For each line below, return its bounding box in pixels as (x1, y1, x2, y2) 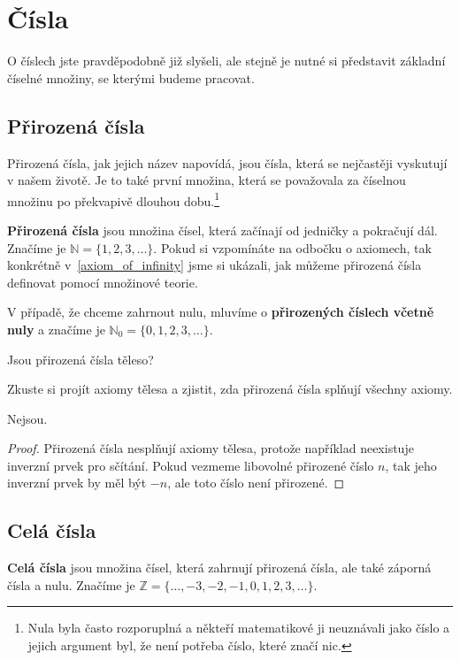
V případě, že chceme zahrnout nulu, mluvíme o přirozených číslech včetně (7, 303, 434, 321)
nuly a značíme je (7, 319, 105, 338)
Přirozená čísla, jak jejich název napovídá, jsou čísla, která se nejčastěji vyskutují (7, 153, 448, 172)
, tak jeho (385, 456, 437, 474)
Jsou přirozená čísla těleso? (7, 349, 154, 368)
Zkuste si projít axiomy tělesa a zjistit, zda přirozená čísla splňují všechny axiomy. (7, 380, 453, 398)
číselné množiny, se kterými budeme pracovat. (7, 68, 255, 87)
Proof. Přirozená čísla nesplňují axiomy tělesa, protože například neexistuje (7, 439, 414, 457)
